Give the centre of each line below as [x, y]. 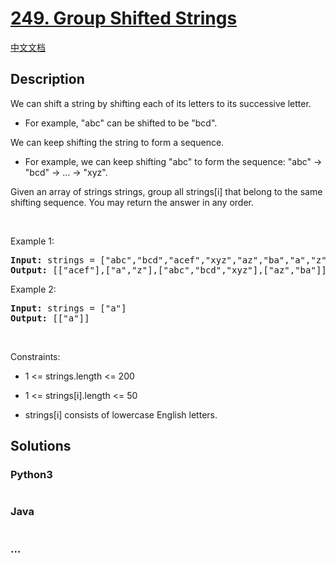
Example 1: [32, 241]
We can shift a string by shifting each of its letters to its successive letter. [161, 103]
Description [47, 79]
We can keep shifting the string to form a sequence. [117, 142]
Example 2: [33, 289]
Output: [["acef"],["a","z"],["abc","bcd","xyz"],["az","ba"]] [168, 270]
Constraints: [35, 356]
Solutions [41, 446]
